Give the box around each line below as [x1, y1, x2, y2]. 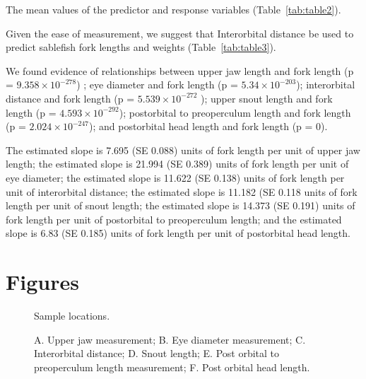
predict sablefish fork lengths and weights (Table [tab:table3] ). [6, 40, 276, 54]
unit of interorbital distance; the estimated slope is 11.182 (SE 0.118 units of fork [6, 184, 358, 199]
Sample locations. [34, 308, 110, 323]
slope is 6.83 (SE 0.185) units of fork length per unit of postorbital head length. [6, 226, 350, 240]
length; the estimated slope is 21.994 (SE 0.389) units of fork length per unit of [6, 156, 349, 171]
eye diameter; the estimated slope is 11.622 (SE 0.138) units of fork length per [6, 170, 345, 185]
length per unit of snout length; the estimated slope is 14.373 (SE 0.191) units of [6, 198, 355, 213]
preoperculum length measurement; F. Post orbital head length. [34, 359, 310, 374]
